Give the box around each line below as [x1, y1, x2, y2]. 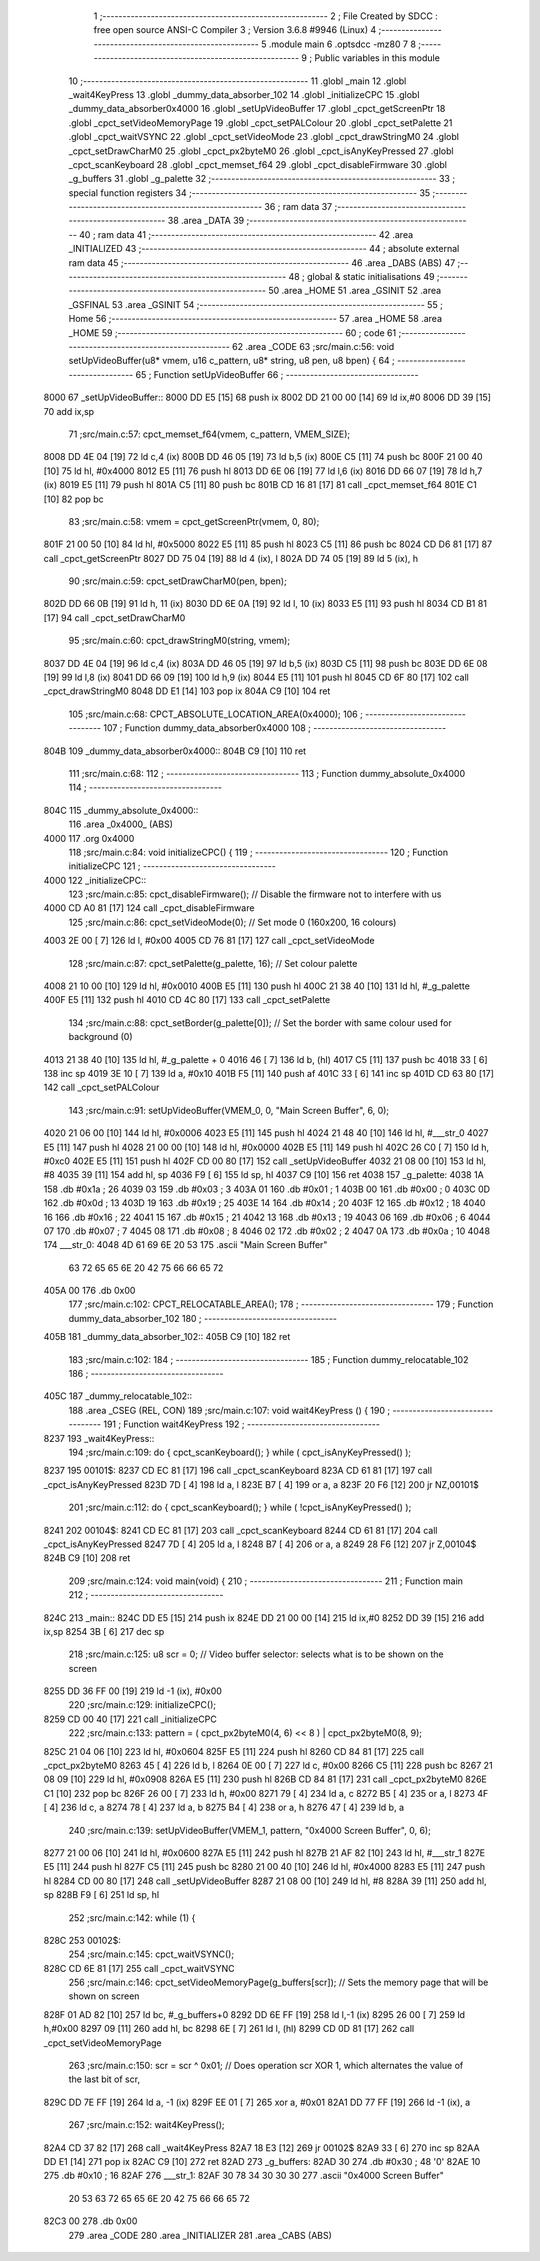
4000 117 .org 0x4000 [43, 832, 135, 844]
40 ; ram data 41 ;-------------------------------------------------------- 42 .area [78, 228, 414, 240]
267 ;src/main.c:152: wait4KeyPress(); [68, 2119, 225, 2131]
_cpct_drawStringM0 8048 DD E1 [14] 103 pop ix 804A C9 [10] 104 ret [43, 685, 331, 697]
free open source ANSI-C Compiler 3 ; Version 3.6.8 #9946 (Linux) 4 [93, 24, 377, 36]
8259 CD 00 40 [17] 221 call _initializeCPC [43, 1713, 217, 1725]
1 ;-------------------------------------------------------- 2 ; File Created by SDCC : [93, 10, 439, 22]
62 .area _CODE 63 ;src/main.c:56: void [231, 340, 395, 352]
